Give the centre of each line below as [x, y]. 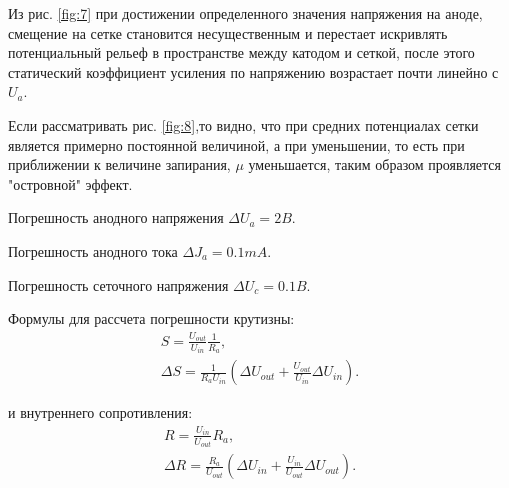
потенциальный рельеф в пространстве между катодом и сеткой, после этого [241, 52]
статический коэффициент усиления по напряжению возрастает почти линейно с [253, 71]
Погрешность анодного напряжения [116, 217]
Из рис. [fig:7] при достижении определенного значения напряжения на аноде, [245, 13]
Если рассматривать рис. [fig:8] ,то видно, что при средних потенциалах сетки [243, 124]
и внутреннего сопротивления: [100, 412]
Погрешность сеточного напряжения [118, 284]
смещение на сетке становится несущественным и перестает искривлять [228, 32]
